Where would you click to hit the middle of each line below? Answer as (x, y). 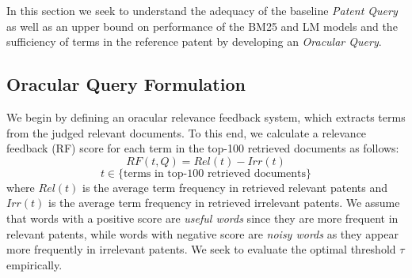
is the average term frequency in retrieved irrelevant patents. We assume (224, 203)
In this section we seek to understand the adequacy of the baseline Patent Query (202, 10)
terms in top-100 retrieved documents (215, 173)
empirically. (34, 264)
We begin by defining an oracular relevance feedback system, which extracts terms (206, 116)
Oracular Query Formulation (126, 84)
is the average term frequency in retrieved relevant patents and (235, 187)
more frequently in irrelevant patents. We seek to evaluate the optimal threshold (201, 249)
